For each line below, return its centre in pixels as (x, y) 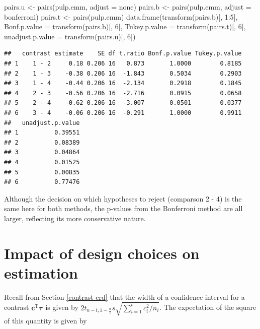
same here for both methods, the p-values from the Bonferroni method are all (123, 208)
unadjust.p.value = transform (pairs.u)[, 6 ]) (70, 36)
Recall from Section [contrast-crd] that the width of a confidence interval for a (124, 297)
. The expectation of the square (208, 307)
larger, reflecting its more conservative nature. (75, 218)
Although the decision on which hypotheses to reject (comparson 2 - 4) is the (123, 198)
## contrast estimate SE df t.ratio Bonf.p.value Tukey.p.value (123, 54)
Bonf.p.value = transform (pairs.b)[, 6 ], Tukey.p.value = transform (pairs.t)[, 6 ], (125, 26)
